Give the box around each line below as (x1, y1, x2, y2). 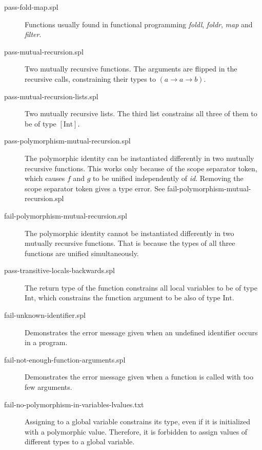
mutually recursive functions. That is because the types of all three (25, 238, 235, 248)
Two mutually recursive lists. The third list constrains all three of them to (25, 108, 257, 119)
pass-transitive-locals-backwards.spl (4, 265, 115, 276)
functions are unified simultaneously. (25, 247, 139, 258)
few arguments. (25, 382, 72, 392)
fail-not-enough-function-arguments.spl (4, 354, 126, 365)
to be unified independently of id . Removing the (93, 173, 244, 184)
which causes (25, 173, 65, 184)
